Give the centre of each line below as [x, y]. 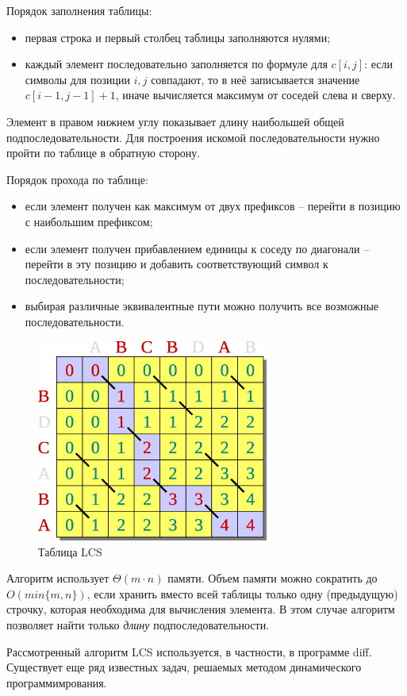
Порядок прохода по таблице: [77, 179]
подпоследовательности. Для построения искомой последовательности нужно [193, 137]
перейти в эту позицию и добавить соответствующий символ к [177, 264]
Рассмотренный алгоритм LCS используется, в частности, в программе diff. [189, 651]
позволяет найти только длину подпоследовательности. [138, 624]
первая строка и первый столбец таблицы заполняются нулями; [178, 37]
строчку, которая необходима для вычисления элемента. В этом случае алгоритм [201, 609]
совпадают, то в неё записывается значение [255, 79]
